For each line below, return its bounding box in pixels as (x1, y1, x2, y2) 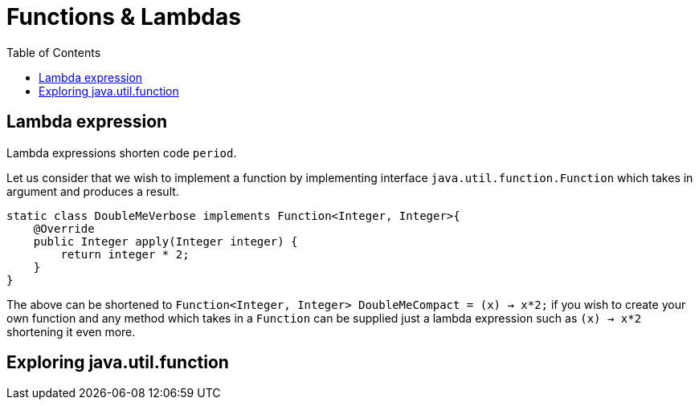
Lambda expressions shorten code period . (6, 145, 237, 160)
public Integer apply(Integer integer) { (33, 234, 298, 248)
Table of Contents (6, 45, 101, 59)
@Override (33, 221, 95, 235)
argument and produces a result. (6, 184, 179, 198)
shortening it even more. (6, 324, 136, 339)
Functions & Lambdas (6, 3, 241, 30)
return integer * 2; (60, 247, 190, 261)
